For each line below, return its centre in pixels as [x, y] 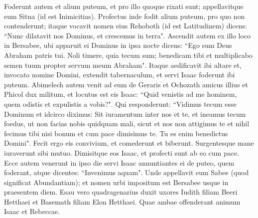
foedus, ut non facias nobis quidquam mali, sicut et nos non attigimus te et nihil [127, 123]
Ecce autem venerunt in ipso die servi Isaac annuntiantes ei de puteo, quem [119, 162]
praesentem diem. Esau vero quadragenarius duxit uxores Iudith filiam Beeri [121, 192]
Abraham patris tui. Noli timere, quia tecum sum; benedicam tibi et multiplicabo [128, 55]
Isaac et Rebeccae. [32, 211]
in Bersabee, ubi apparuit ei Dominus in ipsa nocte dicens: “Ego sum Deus [118, 45]
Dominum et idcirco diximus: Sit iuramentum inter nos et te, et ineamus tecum [125, 113]
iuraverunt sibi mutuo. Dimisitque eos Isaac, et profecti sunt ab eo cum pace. [122, 152]
